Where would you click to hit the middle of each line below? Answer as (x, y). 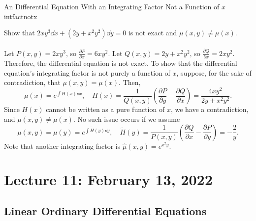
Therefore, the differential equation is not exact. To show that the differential (121, 63)
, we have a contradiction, (209, 109)
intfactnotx (21, 16)
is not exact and (153, 33)
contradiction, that (32, 82)
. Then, (130, 82)
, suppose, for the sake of (214, 72)
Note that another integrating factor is (62, 146)
